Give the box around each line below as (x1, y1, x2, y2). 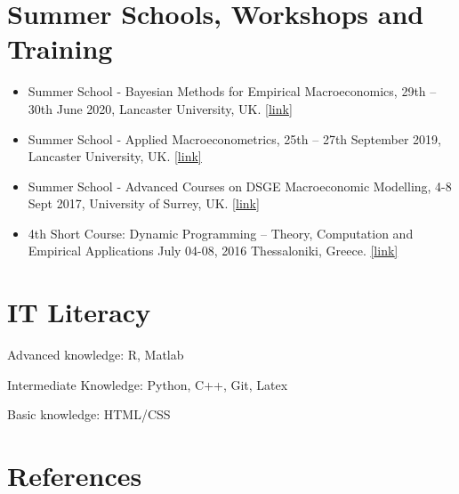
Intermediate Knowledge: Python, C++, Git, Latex (7, 375, 288, 393)
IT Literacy (7, 294, 151, 330)
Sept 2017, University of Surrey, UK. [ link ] (28, 194, 260, 213)
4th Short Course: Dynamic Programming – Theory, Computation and (28, 223, 414, 242)
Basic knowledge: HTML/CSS (7, 405, 171, 424)
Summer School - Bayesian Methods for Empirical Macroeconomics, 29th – (28, 82, 437, 101)
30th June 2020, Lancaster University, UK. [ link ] (28, 99, 293, 117)
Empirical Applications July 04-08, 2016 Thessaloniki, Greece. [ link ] (28, 241, 399, 260)
